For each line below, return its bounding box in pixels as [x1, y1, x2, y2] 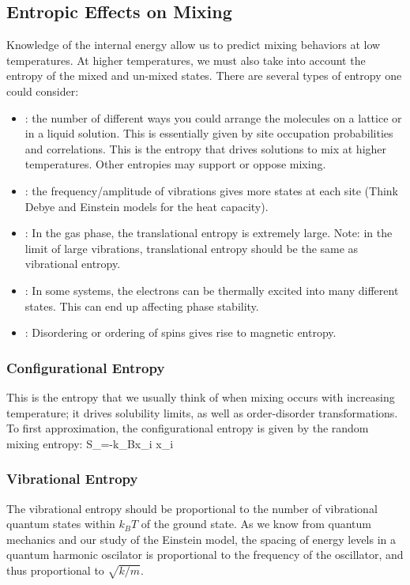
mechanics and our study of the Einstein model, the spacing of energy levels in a [6, 530, 396, 547]
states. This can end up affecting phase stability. [24, 297, 259, 314]
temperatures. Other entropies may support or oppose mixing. [24, 156, 326, 172]
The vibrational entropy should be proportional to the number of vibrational [6, 500, 378, 516]
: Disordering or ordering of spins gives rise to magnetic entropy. [24, 324, 337, 341]
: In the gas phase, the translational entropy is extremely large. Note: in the [24, 225, 393, 241]
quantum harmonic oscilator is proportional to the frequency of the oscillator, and [6, 546, 404, 563]
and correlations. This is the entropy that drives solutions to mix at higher [24, 140, 387, 157]
